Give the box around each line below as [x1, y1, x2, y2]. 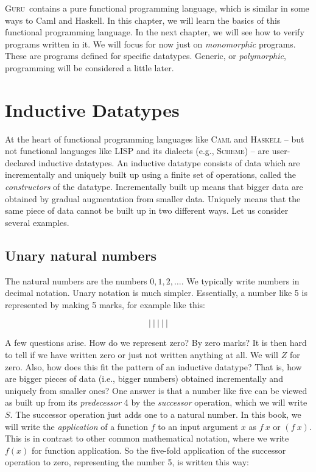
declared [5, 156, 36, 169]
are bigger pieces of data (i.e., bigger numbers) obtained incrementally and [5, 372, 283, 385]
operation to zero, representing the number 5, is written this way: [5, 456, 250, 468]
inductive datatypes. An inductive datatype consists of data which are [38, 156, 300, 169]
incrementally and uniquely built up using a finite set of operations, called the [5, 168, 296, 181]
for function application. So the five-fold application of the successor [32, 443, 286, 456]
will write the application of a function [5, 420, 149, 432]
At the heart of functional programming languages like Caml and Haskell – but [5, 132, 304, 145]
